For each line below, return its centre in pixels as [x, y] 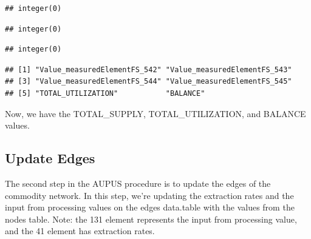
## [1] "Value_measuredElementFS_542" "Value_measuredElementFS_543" [149, 69]
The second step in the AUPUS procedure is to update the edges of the [138, 183]
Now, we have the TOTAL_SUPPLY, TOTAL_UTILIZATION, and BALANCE [155, 113]
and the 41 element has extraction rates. [80, 231]
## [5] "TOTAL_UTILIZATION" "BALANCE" [105, 93]
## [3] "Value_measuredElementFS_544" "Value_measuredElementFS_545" [149, 82]
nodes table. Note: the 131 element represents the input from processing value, [151, 219]
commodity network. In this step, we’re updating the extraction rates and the [149, 195]
